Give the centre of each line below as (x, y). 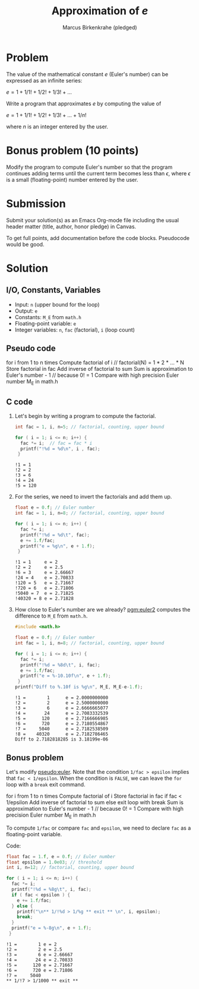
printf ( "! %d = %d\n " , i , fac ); (60, 449)
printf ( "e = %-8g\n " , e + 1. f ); (52, 928)
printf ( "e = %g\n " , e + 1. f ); (58, 546)
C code (20, 401)
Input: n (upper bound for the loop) (57, 304)
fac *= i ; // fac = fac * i (56, 443)
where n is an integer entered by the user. (57, 127)
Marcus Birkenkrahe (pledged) (100, 27)
